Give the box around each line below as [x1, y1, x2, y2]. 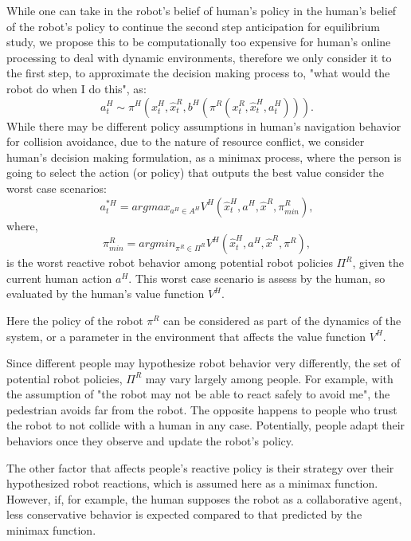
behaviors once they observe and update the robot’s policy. [6, 433, 294, 449]
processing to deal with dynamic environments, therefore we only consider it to [6, 49, 392, 65]
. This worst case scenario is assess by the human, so [128, 269, 386, 286]
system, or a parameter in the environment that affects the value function [6, 327, 366, 344]
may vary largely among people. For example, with [145, 370, 393, 386]
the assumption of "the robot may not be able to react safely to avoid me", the [6, 386, 390, 402]
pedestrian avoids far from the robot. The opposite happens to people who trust [6, 401, 397, 418]
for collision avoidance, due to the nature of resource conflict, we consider [6, 133, 365, 150]
